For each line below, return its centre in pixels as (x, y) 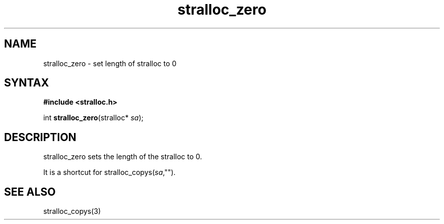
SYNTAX (27, 83)
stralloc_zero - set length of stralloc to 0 (110, 63)
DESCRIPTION (40, 137)
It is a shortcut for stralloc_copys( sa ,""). (109, 172)
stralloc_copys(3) (72, 211)
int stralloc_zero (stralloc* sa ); (93, 118)
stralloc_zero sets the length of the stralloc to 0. (123, 157)
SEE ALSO (30, 192)
